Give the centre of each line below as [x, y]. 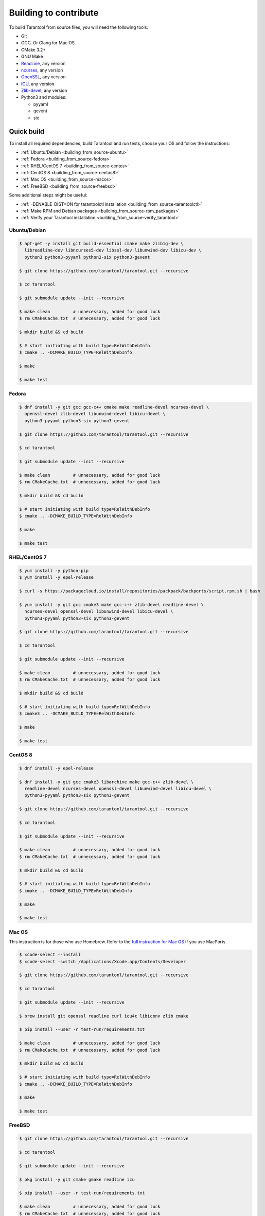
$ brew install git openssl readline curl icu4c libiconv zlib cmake [104, 1016]
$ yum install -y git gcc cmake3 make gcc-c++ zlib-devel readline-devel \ [112, 605]
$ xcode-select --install [50, 955]
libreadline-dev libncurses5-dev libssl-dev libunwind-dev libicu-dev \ [113, 250]
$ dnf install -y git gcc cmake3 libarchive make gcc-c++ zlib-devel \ [106, 782]
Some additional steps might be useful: [48, 195]
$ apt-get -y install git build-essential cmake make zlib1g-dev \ [101, 243]
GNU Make [32, 56]
